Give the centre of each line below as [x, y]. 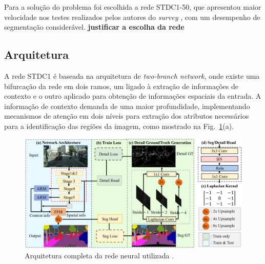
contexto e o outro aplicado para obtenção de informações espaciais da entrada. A [133, 96]
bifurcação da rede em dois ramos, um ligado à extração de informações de [121, 86]
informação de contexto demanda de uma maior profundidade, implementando [127, 106]
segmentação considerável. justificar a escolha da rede [94, 27]
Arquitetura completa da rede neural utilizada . [99, 255]
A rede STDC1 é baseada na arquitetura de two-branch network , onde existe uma [132, 75]
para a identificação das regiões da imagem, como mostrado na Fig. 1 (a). [119, 126]
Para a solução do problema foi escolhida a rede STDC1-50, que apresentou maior [133, 7]
